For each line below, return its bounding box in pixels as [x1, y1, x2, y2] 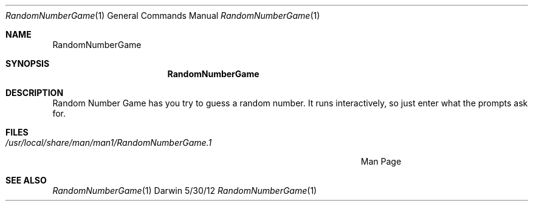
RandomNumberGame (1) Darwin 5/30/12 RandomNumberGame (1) [52, 185, 317, 196]
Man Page [360, 156, 402, 167]
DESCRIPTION [5, 88, 64, 98]
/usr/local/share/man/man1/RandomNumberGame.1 [5, 137, 212, 148]
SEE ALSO [5, 175, 47, 185]
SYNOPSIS [5, 58, 50, 69]
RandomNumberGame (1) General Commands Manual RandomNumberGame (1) [5, 10, 320, 21]
